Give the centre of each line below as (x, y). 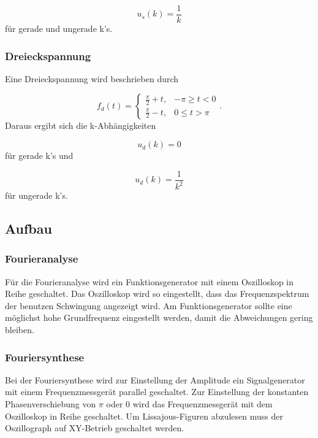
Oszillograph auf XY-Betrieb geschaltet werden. (95, 428)
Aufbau (28, 229)
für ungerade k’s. (36, 195)
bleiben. (20, 330)
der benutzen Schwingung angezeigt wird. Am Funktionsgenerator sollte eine (149, 305)
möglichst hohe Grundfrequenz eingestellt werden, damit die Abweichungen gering (159, 317)
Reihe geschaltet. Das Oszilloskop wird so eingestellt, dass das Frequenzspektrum (157, 294)
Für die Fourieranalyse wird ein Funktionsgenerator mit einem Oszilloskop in (150, 281)
